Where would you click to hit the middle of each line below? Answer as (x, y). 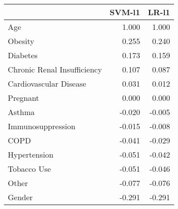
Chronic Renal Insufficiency (55, 69)
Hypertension (31, 154)
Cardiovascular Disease (47, 83)
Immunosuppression (42, 126)
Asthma (21, 112)
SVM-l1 (125, 12)
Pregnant (23, 98)
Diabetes (23, 55)
